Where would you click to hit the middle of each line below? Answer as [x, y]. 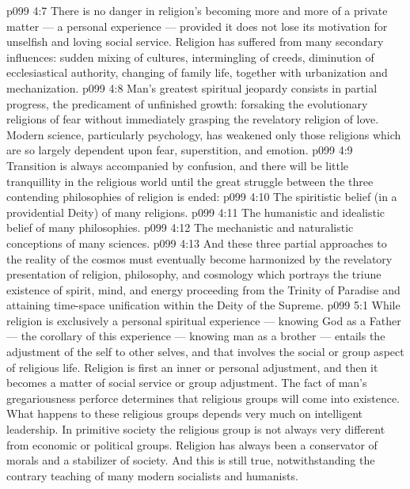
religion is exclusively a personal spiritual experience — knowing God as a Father [204, 320]
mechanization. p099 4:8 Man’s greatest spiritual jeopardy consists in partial [192, 87]
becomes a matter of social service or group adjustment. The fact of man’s [187, 383]
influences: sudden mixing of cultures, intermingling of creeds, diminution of [190, 57]
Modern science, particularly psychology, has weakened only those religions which [204, 134]
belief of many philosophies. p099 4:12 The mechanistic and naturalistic [180, 227]
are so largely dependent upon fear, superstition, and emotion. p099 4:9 [180, 150]
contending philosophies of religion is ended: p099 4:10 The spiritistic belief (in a [202, 197]
